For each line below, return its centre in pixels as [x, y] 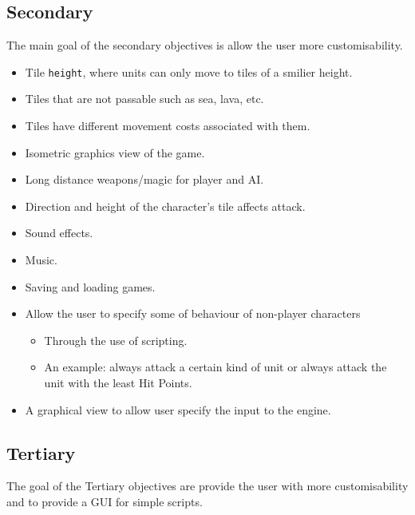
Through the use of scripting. [116, 340]
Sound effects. [59, 233]
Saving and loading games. [90, 286]
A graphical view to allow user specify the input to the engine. [178, 409]
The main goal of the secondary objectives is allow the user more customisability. [205, 45]
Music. [41, 260]
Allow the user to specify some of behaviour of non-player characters [193, 313]
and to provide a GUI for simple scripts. [105, 501]
